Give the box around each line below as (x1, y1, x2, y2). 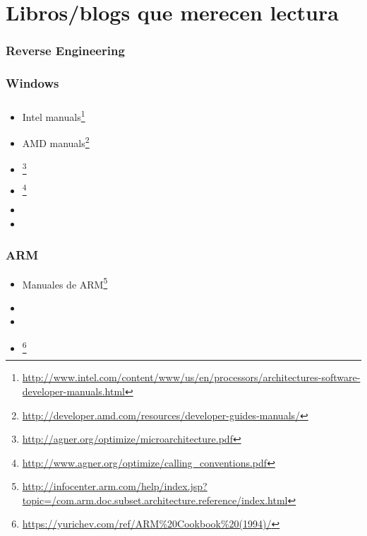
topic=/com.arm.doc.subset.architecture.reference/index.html (22, 492, 288, 507)
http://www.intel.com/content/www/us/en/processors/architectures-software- (22, 370, 361, 385)
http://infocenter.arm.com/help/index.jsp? (22, 479, 207, 494)
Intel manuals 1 (22, 107, 85, 124)
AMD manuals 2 (22, 134, 90, 150)
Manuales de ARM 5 (22, 274, 108, 291)
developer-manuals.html (22, 383, 125, 398)
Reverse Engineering (6, 42, 125, 59)
